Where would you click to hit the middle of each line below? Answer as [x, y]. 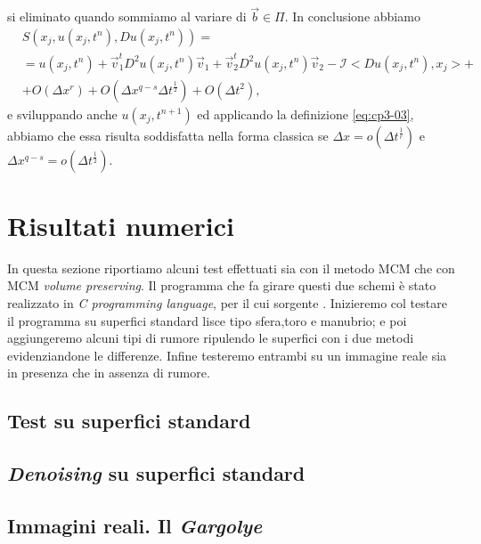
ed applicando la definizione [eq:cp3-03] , [306, 114]
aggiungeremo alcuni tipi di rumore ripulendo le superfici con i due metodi [211, 338]
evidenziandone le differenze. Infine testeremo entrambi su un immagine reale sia [227, 355]
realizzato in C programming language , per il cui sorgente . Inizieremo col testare [227, 302]
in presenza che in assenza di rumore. [109, 373]
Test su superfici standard [129, 421]
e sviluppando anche [62, 114]
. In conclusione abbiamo [352, 16]
